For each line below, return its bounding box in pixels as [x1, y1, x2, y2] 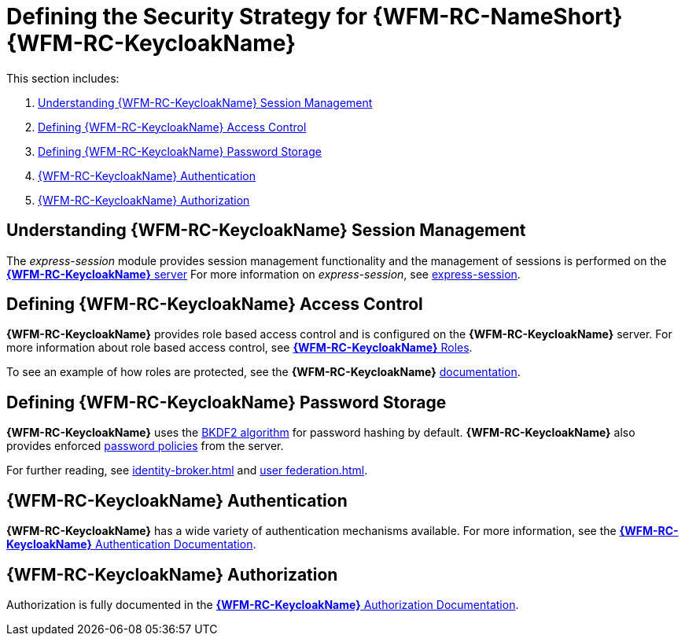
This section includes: [6, 71, 120, 85]
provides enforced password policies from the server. [6, 439, 284, 453]
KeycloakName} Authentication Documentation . [6, 537, 256, 552]
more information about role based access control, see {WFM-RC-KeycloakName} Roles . [6, 341, 473, 355]
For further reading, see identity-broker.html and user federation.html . [6, 463, 368, 478]
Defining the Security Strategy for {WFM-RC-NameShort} [6, 3, 623, 30]
